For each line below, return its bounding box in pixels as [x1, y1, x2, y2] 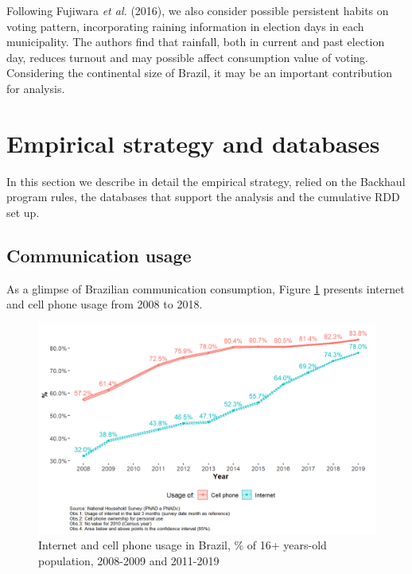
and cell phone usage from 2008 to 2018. [6, 296, 203, 312]
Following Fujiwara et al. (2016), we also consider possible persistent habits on [6, 2, 389, 18]
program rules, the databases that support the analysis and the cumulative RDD [6, 188, 400, 205]
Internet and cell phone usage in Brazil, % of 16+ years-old [38, 537, 327, 553]
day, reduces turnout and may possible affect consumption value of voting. [6, 48, 369, 65]
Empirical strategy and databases [6, 126, 380, 159]
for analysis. [6, 80, 65, 96]
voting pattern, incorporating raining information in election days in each [6, 17, 364, 34]
